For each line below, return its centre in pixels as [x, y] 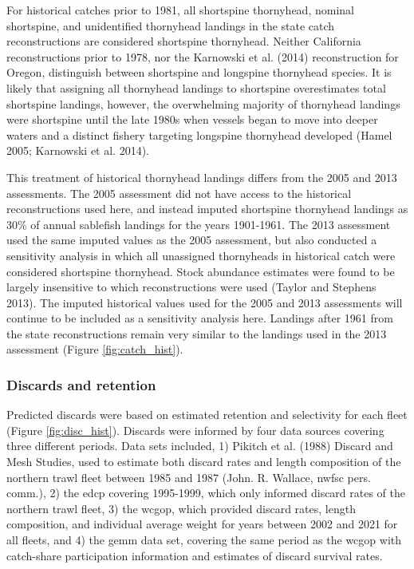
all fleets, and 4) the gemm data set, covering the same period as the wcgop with [204, 540]
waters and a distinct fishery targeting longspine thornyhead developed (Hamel [199, 134]
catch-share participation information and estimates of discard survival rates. [195, 555]
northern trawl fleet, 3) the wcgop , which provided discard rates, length [181, 508]
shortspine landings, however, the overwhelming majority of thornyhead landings [203, 103]
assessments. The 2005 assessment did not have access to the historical [179, 193]
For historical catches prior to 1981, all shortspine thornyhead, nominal [180, 10]
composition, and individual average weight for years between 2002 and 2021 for [202, 524]
